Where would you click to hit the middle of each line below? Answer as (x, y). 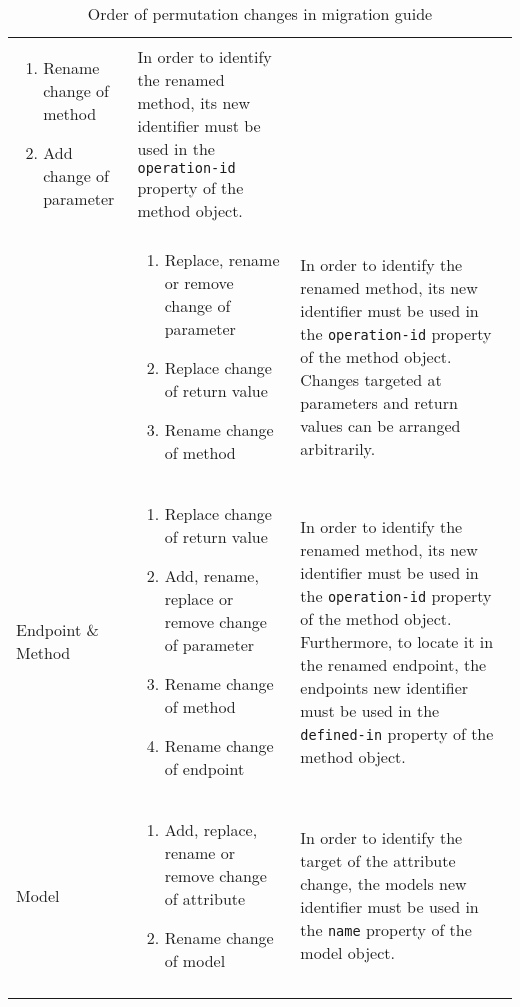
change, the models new (383, 883)
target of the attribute (378, 860)
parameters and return (379, 402)
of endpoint (204, 768)
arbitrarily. (338, 448)
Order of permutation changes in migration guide (260, 13)
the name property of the (386, 929)
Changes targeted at (371, 379)
